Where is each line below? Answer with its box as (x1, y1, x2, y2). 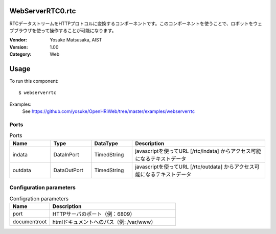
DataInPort (53, 151, 79, 158)
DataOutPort (53, 167, 84, 174)
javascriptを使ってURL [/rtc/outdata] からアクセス (135, 163, 255, 170)
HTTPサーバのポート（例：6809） (52, 210, 135, 217)
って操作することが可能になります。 (40, 27, 117, 33)
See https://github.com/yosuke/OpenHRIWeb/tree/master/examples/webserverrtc (22, 108, 195, 114)
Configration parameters (9, 195, 69, 202)
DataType (94, 139, 119, 147)
